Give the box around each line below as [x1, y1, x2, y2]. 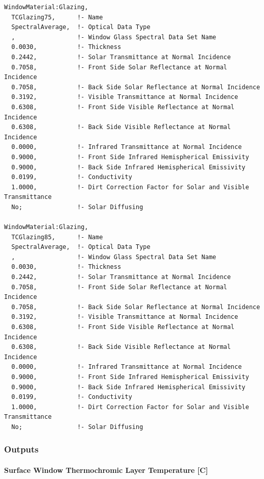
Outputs [4, 443, 39, 456]
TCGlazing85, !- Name [11, 233, 103, 241]
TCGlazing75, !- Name [11, 13, 103, 21]
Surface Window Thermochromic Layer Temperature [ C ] [4, 464, 208, 475]
